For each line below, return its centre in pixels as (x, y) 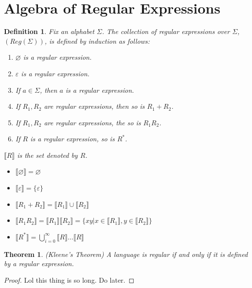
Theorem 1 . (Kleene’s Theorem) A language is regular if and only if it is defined (126, 254)
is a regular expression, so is (72, 139)
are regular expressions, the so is (92, 122)
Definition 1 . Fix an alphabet (49, 31)
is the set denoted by (47, 155)
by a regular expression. (39, 263)
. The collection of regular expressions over (166, 31)
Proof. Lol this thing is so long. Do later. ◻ (69, 280)
